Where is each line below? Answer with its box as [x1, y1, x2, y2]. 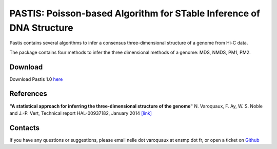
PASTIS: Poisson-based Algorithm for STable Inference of [9, 8, 261, 19]
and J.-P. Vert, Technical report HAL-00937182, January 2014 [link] [9, 110, 152, 116]
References [9, 90, 47, 98]
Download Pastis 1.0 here [9, 76, 63, 82]
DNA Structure [9, 22, 74, 33]
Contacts [9, 123, 40, 132]
